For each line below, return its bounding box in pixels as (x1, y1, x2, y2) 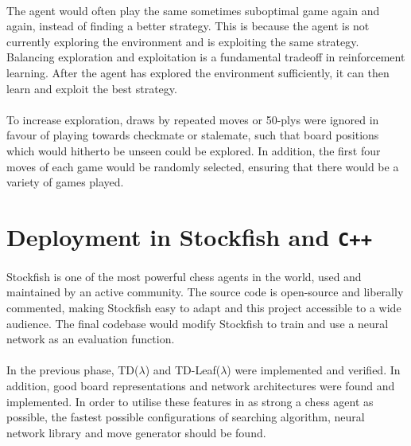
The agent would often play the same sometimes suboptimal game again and (6, 2, 380, 18)
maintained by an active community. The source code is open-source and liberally (6, 284, 404, 300)
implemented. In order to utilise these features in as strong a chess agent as (6, 393, 374, 409)
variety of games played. (6, 174, 124, 190)
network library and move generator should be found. (6, 424, 266, 440)
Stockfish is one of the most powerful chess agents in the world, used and (6, 268, 362, 284)
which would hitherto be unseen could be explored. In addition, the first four (6, 142, 381, 158)
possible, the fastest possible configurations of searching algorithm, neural (6, 409, 365, 425)
